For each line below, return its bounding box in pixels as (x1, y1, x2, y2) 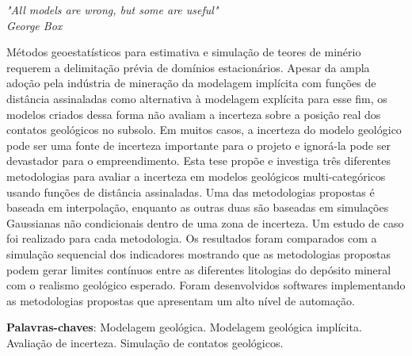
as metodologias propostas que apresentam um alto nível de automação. (6, 292, 355, 308)
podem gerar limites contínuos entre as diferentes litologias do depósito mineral (6, 261, 391, 278)
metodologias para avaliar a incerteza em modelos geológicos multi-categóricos (6, 167, 386, 184)
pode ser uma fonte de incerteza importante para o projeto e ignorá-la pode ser (6, 136, 391, 153)
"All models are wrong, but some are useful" (6, 2, 219, 17)
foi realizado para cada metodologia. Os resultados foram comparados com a (6, 230, 377, 247)
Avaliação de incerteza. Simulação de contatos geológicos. (6, 334, 284, 350)
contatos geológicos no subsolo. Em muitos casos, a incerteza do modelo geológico (6, 121, 402, 138)
